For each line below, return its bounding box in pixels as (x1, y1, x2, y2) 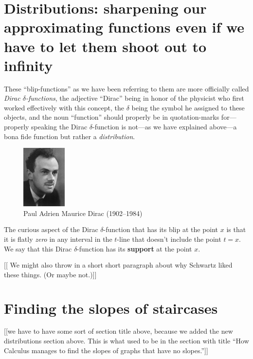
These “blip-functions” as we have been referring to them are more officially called (4, 83, 249, 93)
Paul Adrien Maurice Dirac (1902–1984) (23, 208, 143, 218)
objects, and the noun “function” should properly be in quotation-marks (4, 112, 219, 122)
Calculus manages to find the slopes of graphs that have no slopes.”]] (4, 345, 208, 355)
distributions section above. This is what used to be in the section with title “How (4, 336, 249, 346)
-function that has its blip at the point (103, 224, 218, 234)
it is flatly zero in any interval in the (4, 233, 112, 244)
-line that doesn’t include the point (117, 233, 221, 244)
